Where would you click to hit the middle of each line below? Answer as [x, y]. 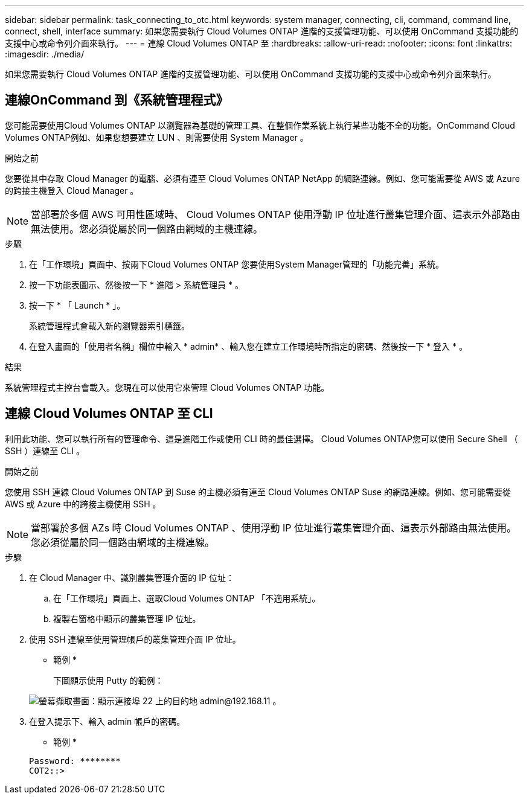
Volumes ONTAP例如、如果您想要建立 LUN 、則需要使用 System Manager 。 [157, 137]
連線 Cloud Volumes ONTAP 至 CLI [109, 414]
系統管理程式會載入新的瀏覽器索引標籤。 [109, 326]
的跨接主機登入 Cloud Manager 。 [72, 190]
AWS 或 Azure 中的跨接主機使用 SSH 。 [83, 504]
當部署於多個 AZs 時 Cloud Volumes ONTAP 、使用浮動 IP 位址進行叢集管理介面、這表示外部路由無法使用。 [274, 528]
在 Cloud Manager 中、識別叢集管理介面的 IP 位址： [132, 577]
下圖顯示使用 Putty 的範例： [108, 680]
